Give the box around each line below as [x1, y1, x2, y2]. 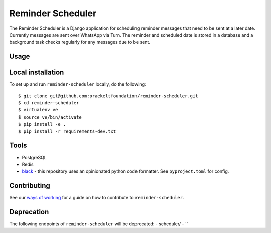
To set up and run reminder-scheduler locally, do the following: [9, 81, 146, 87]
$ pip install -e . [18, 121, 66, 127]
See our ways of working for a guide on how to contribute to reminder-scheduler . [9, 195, 184, 201]
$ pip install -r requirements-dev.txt [18, 128, 116, 134]
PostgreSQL [22, 154, 47, 160]
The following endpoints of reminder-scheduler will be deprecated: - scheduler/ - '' [9, 221, 188, 227]
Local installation [9, 68, 64, 77]
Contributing [9, 181, 50, 190]
